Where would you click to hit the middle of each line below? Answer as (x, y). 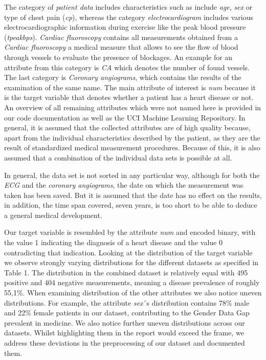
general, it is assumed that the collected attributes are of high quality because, (127, 127)
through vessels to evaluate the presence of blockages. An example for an (118, 57)
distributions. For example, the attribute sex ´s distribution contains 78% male (127, 302)
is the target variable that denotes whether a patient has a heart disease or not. (129, 97)
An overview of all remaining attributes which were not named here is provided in (133, 107)
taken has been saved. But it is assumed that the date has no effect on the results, (133, 195)
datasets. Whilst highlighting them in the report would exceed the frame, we (124, 333)
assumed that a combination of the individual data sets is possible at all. (118, 157)
